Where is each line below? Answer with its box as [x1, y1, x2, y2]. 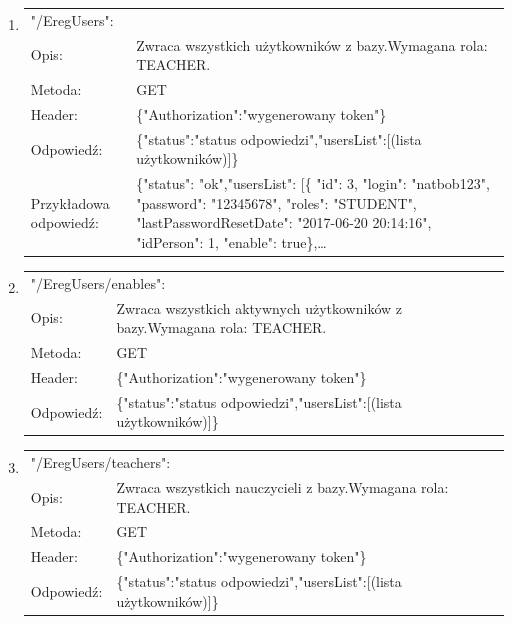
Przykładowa [30, 192, 110, 213]
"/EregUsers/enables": [30, 272, 166, 293]
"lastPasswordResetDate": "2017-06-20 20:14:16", [136, 212, 432, 233]
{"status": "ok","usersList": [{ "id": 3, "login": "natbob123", [136, 173, 490, 194]
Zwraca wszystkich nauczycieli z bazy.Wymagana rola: [116, 477, 449, 498]
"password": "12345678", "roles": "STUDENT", [136, 192, 417, 213]
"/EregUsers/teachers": [30, 452, 171, 473]
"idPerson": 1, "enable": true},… [136, 231, 327, 252]
